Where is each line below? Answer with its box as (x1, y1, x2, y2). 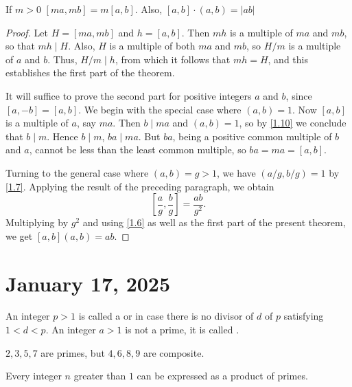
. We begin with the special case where (78, 102, 242, 116)
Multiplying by (5, 215, 69, 230)
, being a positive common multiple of (172, 129, 332, 143)
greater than (73, 368, 126, 383)
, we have (217, 165, 256, 179)
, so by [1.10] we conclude (239, 115, 347, 130)
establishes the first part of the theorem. (5, 65, 175, 80)
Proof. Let (5, 25, 48, 39)
